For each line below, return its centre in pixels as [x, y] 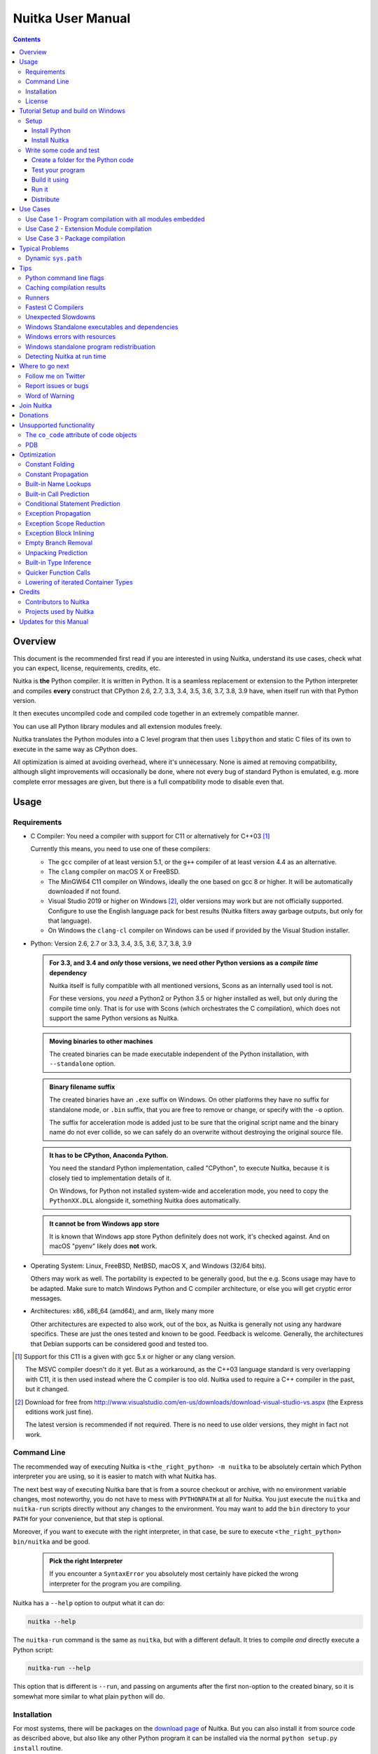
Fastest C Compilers [55, 307]
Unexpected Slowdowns [61, 317]
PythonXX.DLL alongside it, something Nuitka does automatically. [145, 1200]
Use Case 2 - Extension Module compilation [89, 229]
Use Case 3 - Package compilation [75, 239]
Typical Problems [44, 248]
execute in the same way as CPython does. [75, 749]
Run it [40, 189]
